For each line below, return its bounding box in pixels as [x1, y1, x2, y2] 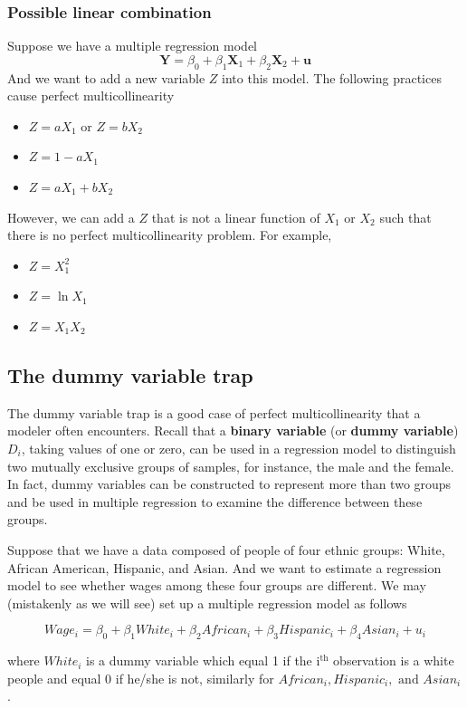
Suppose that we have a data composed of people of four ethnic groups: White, [7, 540, 445, 559]
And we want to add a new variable [7, 68, 205, 87]
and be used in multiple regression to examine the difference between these [7, 492, 423, 511]
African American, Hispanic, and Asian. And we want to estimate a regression [7, 558, 442, 577]
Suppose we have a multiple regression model [7, 36, 258, 55]
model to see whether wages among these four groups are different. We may [7, 576, 426, 595]
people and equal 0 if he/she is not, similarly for [7, 668, 274, 687]
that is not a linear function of [151, 207, 320, 226]
